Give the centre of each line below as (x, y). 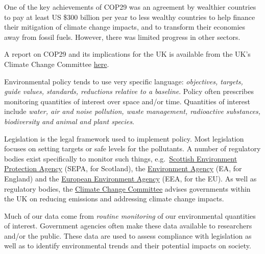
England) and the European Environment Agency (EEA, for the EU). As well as (130, 178)
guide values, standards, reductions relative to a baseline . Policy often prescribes (129, 91)
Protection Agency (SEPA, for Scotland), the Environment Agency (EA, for (123, 168)
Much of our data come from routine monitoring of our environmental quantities (130, 215)
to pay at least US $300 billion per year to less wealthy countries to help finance (130, 17)
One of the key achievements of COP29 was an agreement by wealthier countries (130, 7)
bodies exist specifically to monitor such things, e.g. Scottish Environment (121, 158)
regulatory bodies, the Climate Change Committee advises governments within (127, 188)
